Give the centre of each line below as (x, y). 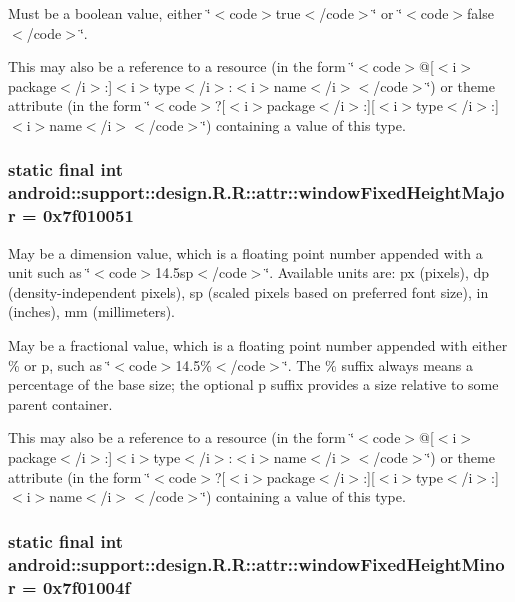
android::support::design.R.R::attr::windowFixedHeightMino (256, 563)
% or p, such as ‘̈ (59, 364)
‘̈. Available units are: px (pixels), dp (377, 272)
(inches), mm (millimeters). (92, 311)
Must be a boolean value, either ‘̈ (109, 13)
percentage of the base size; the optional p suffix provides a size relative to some (253, 384)
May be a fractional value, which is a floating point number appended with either (258, 345)
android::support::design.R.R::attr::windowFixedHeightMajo (256, 192)
